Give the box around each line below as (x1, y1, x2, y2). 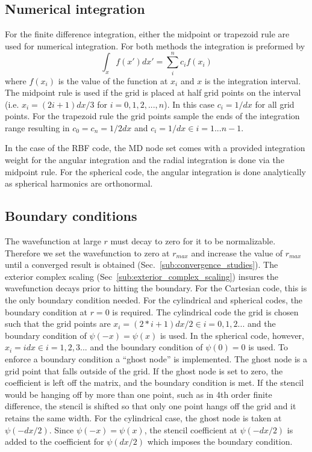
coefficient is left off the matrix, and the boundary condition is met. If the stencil (5, 376, 304, 389)
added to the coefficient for (5, 435, 104, 448)
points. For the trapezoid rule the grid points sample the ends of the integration (5, 110, 300, 122)
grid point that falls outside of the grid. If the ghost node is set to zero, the (5, 364, 283, 377)
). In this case (164, 98, 214, 110)
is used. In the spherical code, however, (160, 329, 304, 341)
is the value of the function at (58, 74, 168, 87)
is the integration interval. (204, 74, 301, 87)
